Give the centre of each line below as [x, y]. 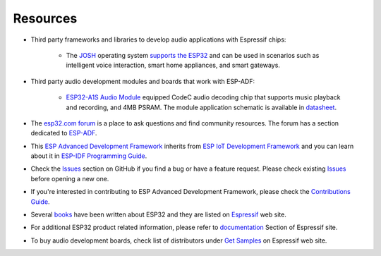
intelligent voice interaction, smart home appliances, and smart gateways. [173, 65]
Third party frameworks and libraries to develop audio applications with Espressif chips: [158, 39]
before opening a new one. [70, 178]
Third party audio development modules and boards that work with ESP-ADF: [143, 81]
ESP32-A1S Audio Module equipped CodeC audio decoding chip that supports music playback [203, 97]
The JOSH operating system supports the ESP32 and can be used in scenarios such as [193, 55]
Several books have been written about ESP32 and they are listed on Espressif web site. [159, 214]
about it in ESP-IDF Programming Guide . [89, 156]
